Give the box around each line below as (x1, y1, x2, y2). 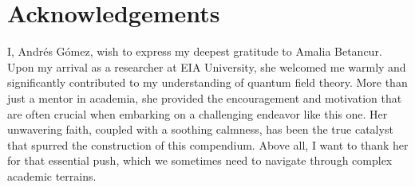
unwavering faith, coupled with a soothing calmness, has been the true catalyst (7, 121, 393, 138)
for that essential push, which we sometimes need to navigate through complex (7, 152, 393, 169)
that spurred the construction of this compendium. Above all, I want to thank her (7, 136, 409, 153)
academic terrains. (7, 167, 97, 184)
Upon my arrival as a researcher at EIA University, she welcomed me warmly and (7, 58, 406, 75)
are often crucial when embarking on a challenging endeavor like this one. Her (7, 105, 388, 122)
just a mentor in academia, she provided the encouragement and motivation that (7, 89, 402, 106)
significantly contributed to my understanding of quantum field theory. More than (7, 74, 408, 91)
